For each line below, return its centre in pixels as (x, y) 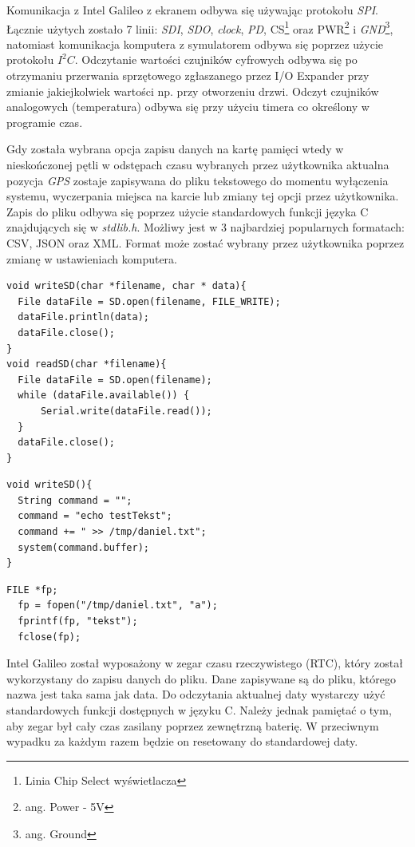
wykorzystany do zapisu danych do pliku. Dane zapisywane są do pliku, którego (201, 678)
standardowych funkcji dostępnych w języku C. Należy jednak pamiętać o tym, (199, 710)
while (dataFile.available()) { (104, 396)
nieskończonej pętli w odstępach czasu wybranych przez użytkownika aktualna (198, 164)
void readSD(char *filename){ (87, 364)
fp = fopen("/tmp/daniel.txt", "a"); (118, 606)
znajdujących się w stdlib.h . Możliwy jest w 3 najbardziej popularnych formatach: (206, 227)
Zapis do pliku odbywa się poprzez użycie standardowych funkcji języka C (188, 211)
